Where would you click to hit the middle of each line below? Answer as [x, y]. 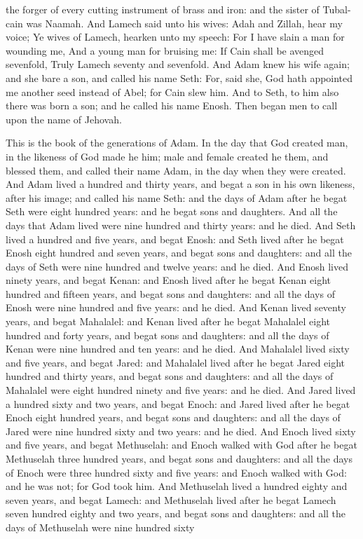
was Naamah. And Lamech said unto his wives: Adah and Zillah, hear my [184, 23]
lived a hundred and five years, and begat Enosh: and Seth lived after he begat [175, 239]
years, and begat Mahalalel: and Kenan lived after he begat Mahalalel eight [168, 321]
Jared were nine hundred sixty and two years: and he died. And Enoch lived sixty [181, 431]
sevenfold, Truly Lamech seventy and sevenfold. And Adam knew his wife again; [178, 64]
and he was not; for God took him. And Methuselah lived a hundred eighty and [177, 486]
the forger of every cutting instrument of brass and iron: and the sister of [163, 9]
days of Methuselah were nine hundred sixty [100, 527]
